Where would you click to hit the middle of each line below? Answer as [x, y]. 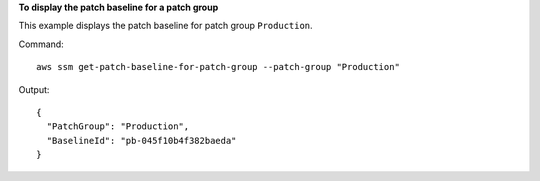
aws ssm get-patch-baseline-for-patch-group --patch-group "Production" [218, 67]
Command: [41, 44]
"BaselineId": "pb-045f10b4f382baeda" [141, 140]
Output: [34, 89]
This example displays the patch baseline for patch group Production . [166, 26]
